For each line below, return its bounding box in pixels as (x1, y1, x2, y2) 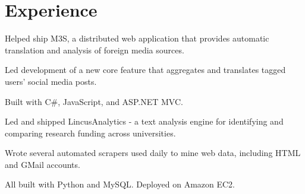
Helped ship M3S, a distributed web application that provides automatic (5, 32, 269, 44)
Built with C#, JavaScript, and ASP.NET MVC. (5, 95, 183, 107)
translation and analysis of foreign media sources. (5, 43, 184, 56)
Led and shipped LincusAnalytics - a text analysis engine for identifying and (5, 115, 284, 128)
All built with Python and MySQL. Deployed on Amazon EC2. (5, 178, 235, 190)
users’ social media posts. (5, 75, 97, 87)
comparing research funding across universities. (5, 126, 176, 139)
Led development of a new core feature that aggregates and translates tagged (5, 63, 286, 76)
